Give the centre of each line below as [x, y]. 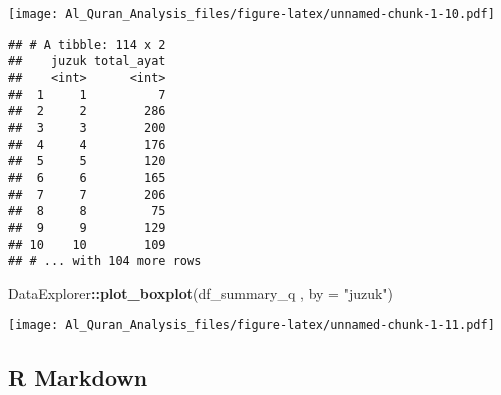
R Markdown [78, 377]
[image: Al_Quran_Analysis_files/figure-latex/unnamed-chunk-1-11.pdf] [251, 325]
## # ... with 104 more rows [105, 261]
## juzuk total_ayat [87, 61]
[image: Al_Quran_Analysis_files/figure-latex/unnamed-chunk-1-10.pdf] [251, 14]
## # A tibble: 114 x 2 [87, 44]
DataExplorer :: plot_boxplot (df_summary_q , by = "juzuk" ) [201, 292]
